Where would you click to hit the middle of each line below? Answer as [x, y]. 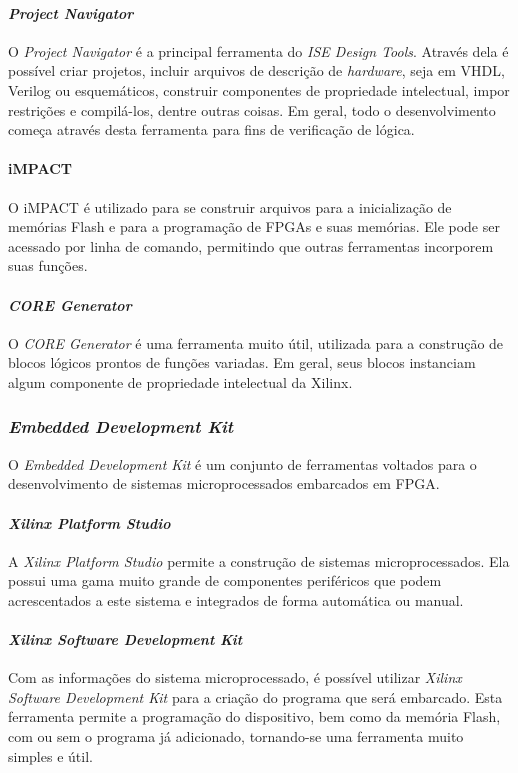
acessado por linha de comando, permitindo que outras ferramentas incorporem [251, 245]
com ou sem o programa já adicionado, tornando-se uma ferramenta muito [236, 736]
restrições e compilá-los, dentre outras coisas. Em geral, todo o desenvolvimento [252, 109]
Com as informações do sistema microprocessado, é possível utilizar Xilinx [235, 677]
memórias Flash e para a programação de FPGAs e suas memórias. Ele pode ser [254, 226]
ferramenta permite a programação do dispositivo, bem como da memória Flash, [254, 716]
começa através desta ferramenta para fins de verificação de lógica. [211, 129]
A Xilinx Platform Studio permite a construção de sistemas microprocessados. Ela [259, 560]
